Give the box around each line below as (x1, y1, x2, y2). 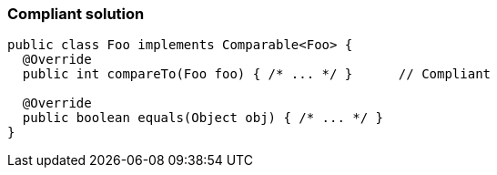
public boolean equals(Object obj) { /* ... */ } (22, 110, 384, 126)
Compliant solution (7, 5, 145, 23)
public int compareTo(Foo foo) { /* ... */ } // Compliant (22, 67, 492, 82)
